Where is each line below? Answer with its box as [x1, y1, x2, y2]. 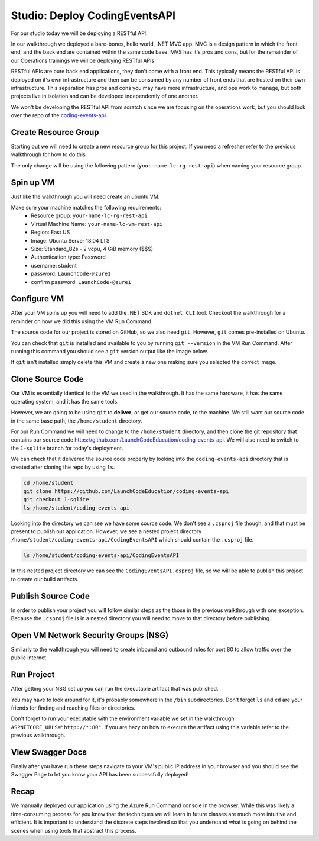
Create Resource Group [11, 127, 100, 137]
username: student [31, 262, 77, 269]
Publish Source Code [11, 591, 90, 601]
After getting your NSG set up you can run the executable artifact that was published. [11, 685, 219, 692]
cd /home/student [23, 479, 74, 486]
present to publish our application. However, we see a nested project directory [11, 527, 202, 535]
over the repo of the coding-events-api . [11, 112, 108, 119]
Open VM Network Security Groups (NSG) [11, 630, 169, 640]
